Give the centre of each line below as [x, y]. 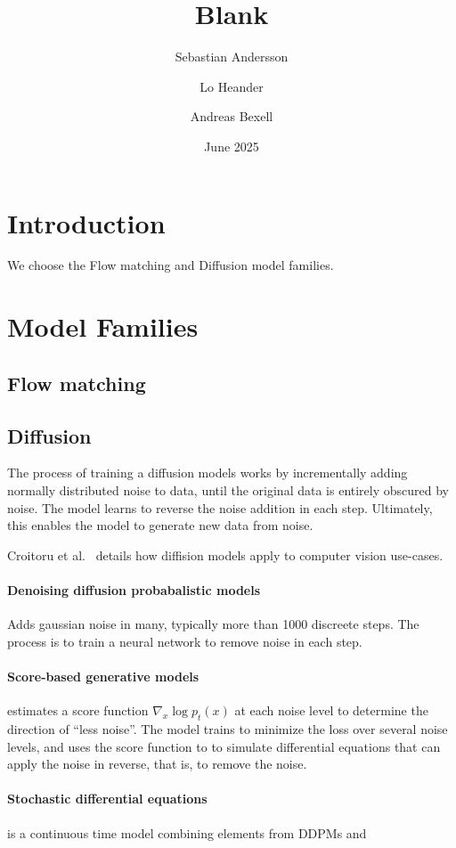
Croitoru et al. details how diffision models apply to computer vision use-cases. [225, 554]
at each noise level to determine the [331, 710]
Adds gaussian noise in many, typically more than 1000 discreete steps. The [213, 624]
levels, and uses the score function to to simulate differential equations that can [224, 746]
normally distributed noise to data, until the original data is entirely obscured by [228, 489]
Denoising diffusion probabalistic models [134, 589]
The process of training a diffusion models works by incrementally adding [208, 473]
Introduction [86, 222]
